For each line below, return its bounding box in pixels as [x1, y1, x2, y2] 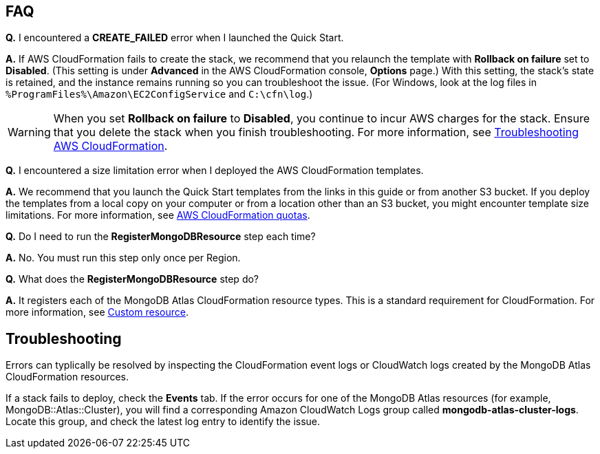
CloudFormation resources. [6, 371, 129, 383]
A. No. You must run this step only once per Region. [6, 252, 241, 264]
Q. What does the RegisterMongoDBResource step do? [6, 273, 259, 285]
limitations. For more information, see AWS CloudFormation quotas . [6, 209, 310, 221]
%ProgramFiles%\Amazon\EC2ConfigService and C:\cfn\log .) [6, 88, 313, 100]
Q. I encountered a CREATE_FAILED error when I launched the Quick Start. [6, 32, 344, 44]
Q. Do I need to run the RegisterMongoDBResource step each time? [6, 230, 316, 243]
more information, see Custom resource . [6, 306, 189, 318]
